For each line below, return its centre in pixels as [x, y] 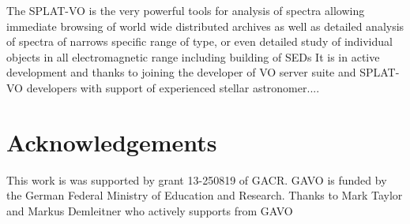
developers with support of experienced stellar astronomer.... [173, 87]
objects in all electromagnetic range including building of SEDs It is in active [193, 56]
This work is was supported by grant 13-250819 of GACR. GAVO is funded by [197, 179]
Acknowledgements [112, 142]
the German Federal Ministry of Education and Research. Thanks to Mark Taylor [205, 195]
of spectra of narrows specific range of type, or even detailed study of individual [199, 41]
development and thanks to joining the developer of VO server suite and [181, 72]
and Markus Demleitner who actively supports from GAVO [150, 210]
